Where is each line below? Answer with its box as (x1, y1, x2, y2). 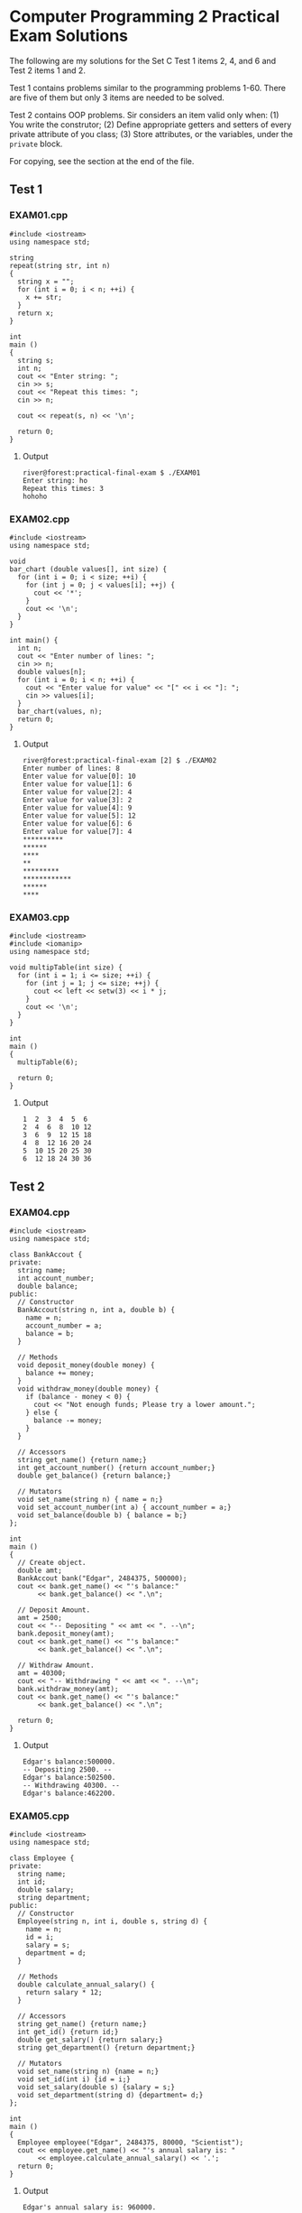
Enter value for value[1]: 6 (22, 779, 133, 789)
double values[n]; (17, 667, 87, 676)
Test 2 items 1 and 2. (9, 65, 86, 76)
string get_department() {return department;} (17, 2043, 196, 2052)
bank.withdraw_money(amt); (17, 1684, 119, 1693)
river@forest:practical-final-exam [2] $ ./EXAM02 (22, 755, 217, 764)
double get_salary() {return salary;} (17, 2035, 164, 2045)
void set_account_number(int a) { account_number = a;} (17, 1503, 232, 1512)
